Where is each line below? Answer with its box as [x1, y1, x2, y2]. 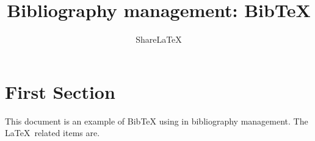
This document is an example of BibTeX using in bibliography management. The [5, 114, 308, 127]
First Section [5, 79, 115, 104]
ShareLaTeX [136, 33, 182, 46]
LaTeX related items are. [5, 126, 100, 139]
